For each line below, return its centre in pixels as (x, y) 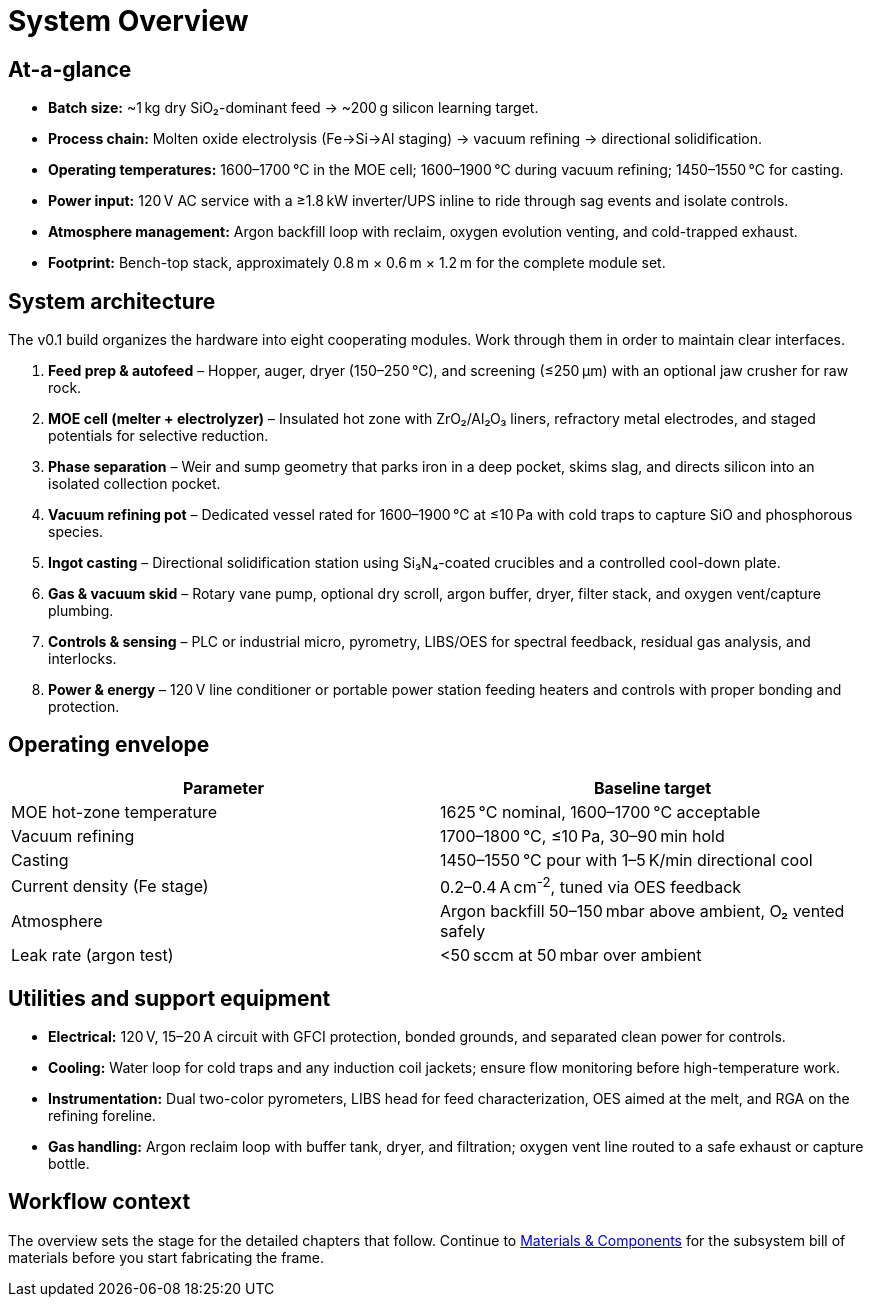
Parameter (223, 787)
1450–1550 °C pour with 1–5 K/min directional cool (626, 859)
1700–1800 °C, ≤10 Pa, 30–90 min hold (582, 835)
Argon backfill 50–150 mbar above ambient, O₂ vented (642, 911)
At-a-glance (70, 69)
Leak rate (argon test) (92, 955)
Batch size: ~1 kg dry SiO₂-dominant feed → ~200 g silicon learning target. (293, 108)
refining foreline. (102, 1116)
